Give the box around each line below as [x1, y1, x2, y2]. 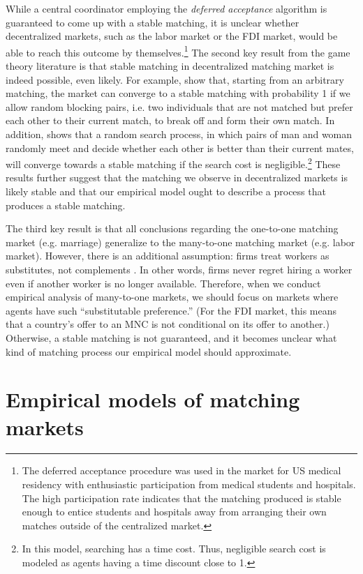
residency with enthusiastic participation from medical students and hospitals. [22, 477, 356, 492]
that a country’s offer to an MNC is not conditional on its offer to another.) [6, 317, 329, 331]
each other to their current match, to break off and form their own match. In [6, 113, 335, 128]
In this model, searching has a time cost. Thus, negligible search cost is [22, 541, 326, 556]
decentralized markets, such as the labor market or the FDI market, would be [6, 29, 338, 43]
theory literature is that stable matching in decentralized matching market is [6, 59, 334, 73]
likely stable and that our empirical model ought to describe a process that [6, 184, 326, 199]
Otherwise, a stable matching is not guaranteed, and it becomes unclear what [6, 330, 337, 345]
